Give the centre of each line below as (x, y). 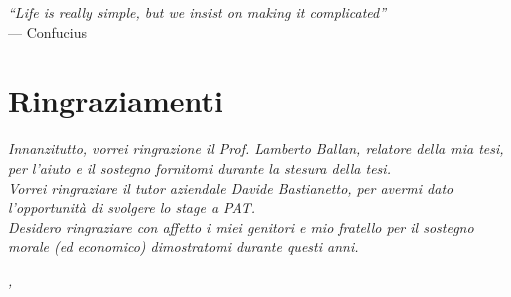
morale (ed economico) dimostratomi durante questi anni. (183, 246)
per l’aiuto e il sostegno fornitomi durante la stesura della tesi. (199, 167)
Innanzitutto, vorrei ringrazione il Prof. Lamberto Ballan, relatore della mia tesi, (256, 148)
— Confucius (48, 31)
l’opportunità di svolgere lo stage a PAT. (132, 207)
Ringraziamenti (115, 100)
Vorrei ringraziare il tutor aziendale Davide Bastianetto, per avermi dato (231, 187)
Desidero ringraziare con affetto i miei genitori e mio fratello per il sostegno (241, 226)
